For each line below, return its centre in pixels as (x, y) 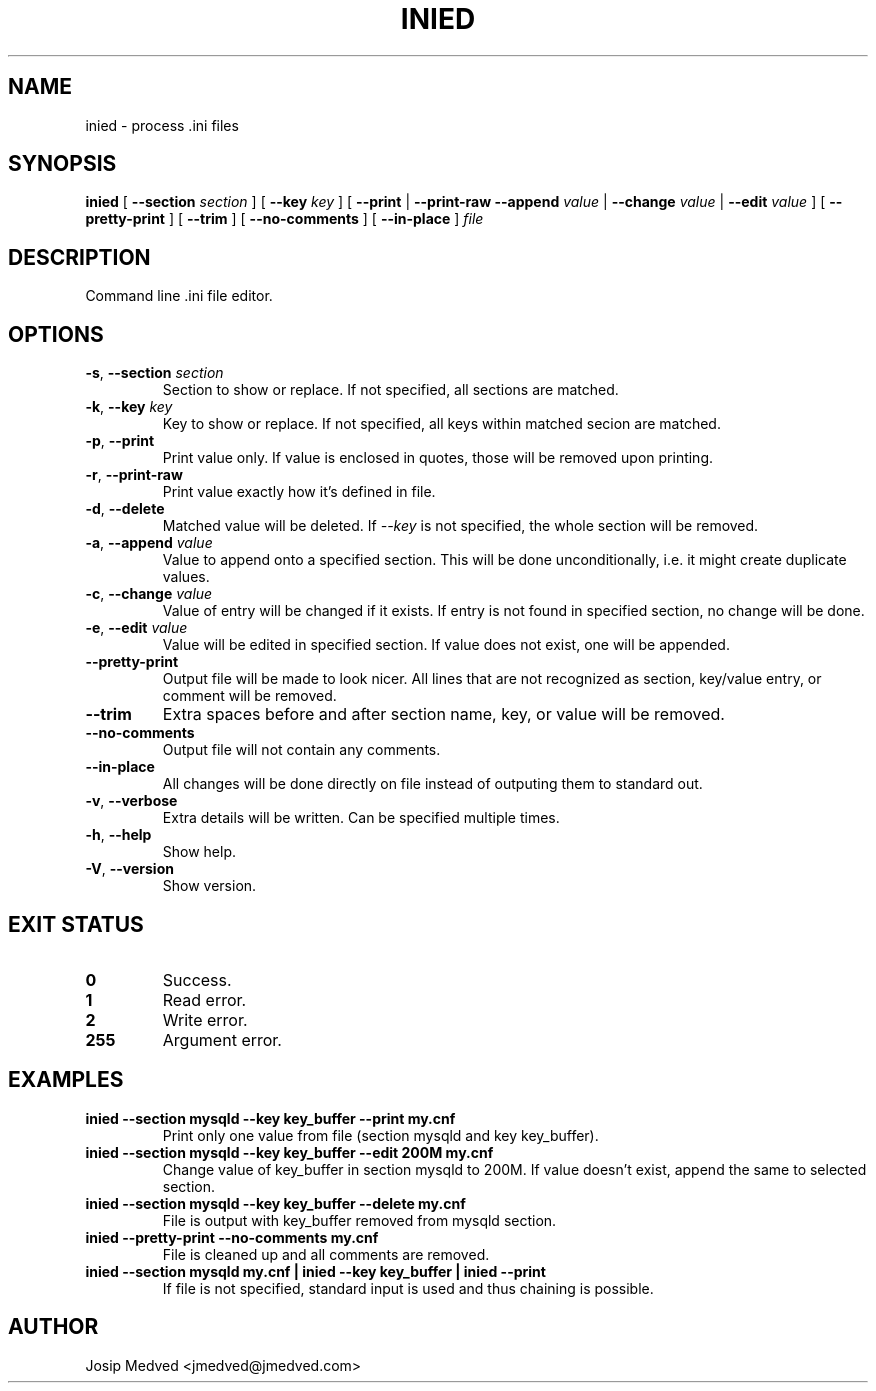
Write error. (205, 1019)
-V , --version (129, 869)
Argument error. (222, 1039)
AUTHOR (53, 1327)
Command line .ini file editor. (179, 296)
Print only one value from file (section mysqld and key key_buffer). (380, 1135)
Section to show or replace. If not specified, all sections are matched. (390, 390)
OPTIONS (56, 334)
